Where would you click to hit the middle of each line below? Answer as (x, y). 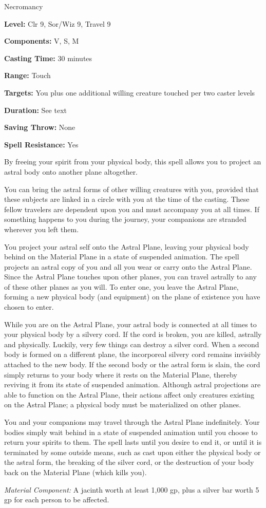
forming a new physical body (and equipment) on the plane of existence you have (132, 297)
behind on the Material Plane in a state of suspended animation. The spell (122, 257)
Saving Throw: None (40, 127)
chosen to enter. (29, 307)
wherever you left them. (42, 229)
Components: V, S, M (42, 41)
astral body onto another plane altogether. (71, 171)
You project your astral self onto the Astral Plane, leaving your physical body (127, 246)
